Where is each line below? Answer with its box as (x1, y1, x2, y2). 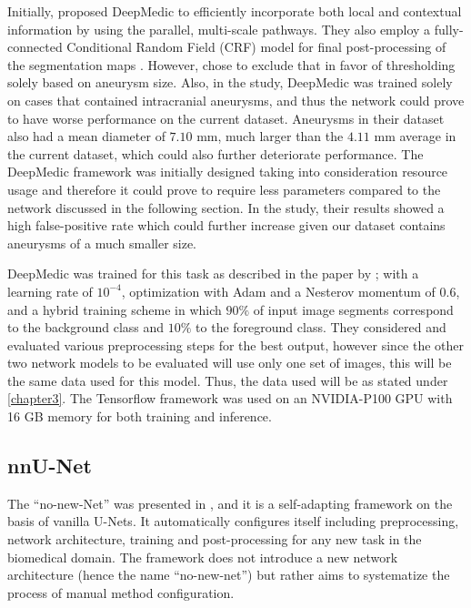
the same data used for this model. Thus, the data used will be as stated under (7, 370, 448, 390)
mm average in (374, 127, 456, 146)
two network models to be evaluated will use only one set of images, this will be (7, 353, 452, 372)
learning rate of (7, 281, 93, 300)
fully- (434, 19, 464, 38)
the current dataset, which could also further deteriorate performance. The (7, 144, 424, 163)
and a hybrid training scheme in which (7, 299, 222, 319)
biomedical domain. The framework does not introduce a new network (7, 547, 398, 566)
